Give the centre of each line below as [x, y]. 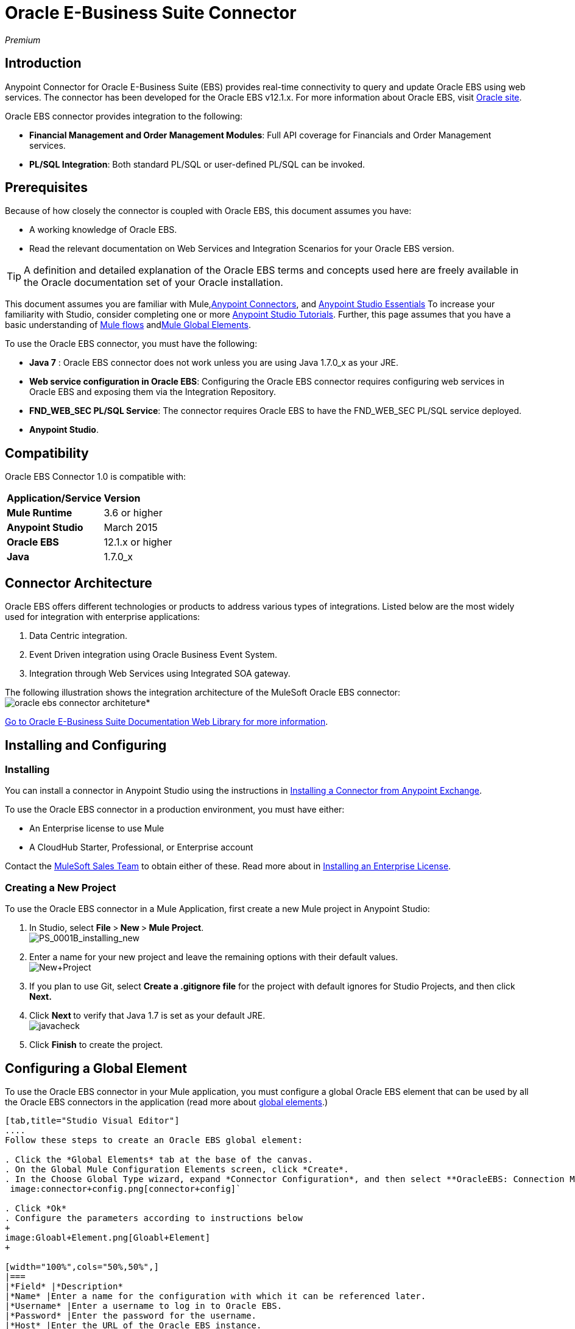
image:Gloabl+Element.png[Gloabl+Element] [108, 1237]
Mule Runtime [40, 513]
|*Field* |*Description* [64, 1286]
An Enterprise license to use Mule [97, 828]
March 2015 [131, 528]
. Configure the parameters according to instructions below [154, 1218]
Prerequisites [46, 188]
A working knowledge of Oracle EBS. [103, 230]
